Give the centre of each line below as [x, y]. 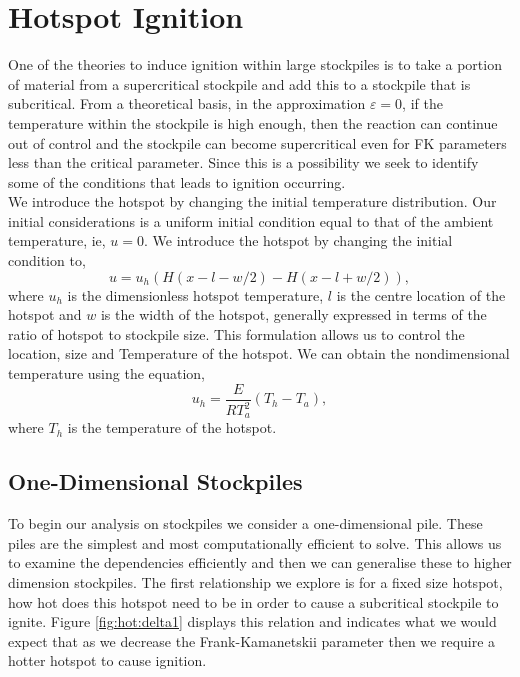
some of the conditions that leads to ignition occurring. [177, 181]
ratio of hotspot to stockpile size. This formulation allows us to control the [236, 333]
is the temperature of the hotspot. [172, 427]
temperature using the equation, [106, 373]
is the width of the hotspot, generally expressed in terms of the [293, 314]
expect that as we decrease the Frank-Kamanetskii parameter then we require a [252, 640]
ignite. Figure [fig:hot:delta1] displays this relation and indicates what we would [252, 621]
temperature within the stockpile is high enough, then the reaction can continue [253, 122]
